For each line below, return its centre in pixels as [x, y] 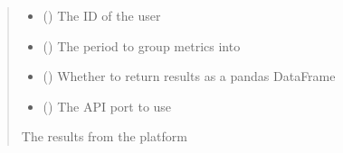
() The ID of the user [102, 15]
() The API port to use [107, 106]
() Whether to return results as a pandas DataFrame [189, 76]
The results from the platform [104, 136]
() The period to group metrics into [142, 45]
